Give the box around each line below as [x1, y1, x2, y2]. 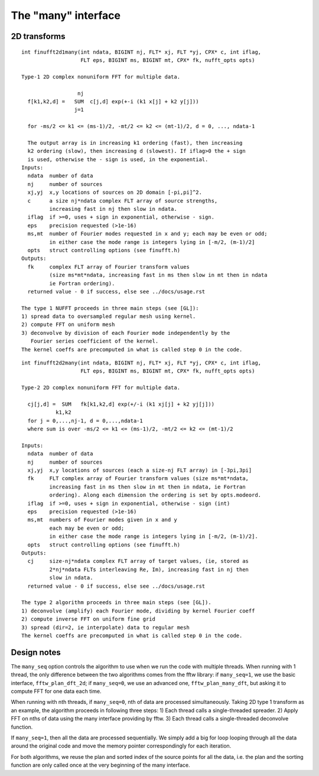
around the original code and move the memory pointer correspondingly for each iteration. [11, 742, 232, 749]
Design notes [11, 647, 61, 657]
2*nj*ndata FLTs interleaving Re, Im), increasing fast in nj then [49, 566, 249, 573]
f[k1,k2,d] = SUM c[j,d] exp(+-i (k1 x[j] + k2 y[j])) [27, 98, 199, 105]
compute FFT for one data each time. [11, 687, 102, 695]
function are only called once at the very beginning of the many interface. [11, 762, 190, 769]
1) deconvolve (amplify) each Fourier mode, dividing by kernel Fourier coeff [21, 607, 255, 614]
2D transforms [11, 31, 66, 41]
